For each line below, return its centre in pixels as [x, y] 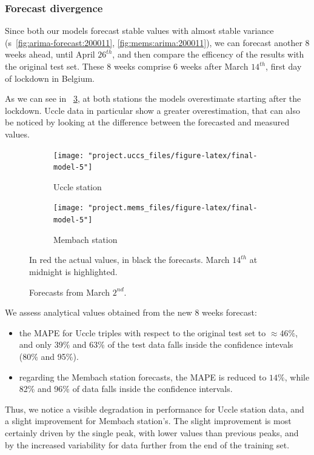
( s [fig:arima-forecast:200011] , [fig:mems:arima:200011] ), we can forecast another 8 [157, 42]
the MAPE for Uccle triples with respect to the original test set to [142, 332]
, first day [284, 66]
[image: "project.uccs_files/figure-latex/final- [155, 155]
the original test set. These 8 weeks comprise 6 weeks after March [127, 66]
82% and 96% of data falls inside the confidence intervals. [126, 389]
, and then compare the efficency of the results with [208, 54]
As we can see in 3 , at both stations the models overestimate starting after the [153, 98]
